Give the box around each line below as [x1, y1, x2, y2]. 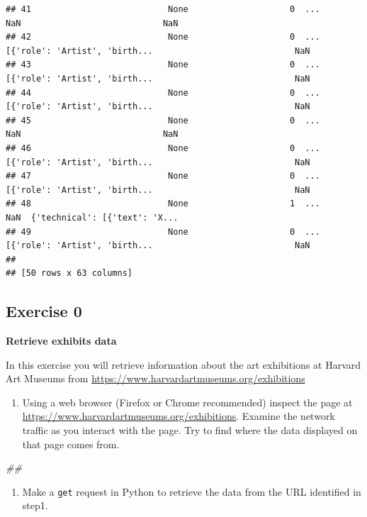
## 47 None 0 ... [6, 171, 320, 182]
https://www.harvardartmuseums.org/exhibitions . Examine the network [22, 408, 335, 423]
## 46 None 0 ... [6, 143, 320, 153]
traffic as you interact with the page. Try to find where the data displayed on [22, 423, 358, 438]
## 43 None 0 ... [6, 60, 320, 70]
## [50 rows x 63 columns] [6, 268, 132, 279]
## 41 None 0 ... [6, 4, 320, 14]
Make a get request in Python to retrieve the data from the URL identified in [22, 484, 361, 499]
